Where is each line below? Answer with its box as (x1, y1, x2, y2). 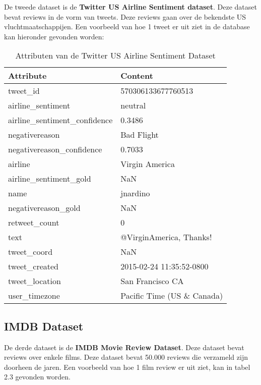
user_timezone (8, 290, 60, 302)
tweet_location (8, 275, 61, 287)
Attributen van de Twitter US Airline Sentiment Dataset (15, 49, 216, 62)
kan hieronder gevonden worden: (4, 31, 104, 41)
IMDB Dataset (4, 318, 84, 334)
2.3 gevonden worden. (4, 371, 71, 382)
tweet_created (8, 260, 59, 272)
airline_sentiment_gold (8, 173, 91, 185)
